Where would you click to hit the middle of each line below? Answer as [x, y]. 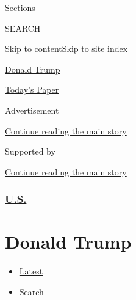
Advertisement [32, 110]
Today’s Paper [32, 90]
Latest [31, 271]
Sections [20, 7]
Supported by [30, 151]
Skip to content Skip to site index [66, 49]
